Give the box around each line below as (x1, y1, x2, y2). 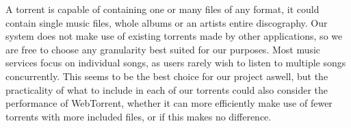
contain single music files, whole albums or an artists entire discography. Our (5, 15, 328, 29)
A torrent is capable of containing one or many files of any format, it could (5, 2, 320, 16)
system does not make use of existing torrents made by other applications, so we (5, 29, 343, 43)
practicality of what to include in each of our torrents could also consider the (5, 82, 328, 97)
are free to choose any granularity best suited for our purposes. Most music (5, 42, 321, 56)
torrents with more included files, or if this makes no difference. (5, 109, 272, 123)
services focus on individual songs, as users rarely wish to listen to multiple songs (5, 55, 346, 70)
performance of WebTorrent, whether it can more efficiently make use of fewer (5, 96, 333, 110)
